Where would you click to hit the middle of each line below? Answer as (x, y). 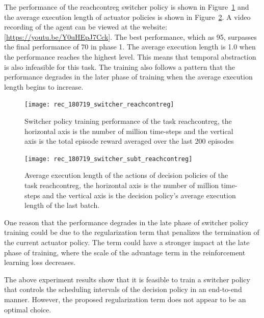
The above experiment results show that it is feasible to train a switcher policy (127, 279)
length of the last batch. (62, 205)
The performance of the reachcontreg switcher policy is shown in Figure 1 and (127, 7)
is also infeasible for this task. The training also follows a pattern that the (120, 67)
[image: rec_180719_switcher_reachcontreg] (99, 105)
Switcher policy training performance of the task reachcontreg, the (128, 121)
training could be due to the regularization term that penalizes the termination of (132, 232)
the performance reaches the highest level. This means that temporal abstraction (130, 56)
